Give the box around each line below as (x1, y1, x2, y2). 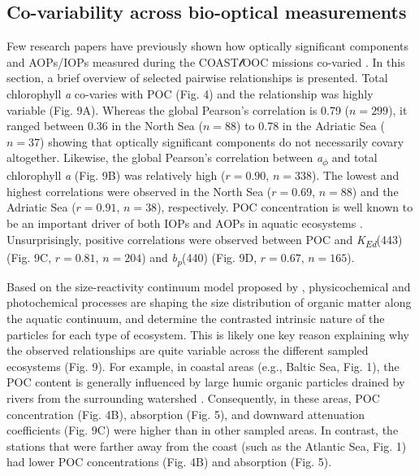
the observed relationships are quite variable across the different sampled (6, 342, 369, 359)
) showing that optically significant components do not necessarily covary (40, 133, 404, 150)
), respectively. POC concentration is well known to (157, 199, 413, 216)
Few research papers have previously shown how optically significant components (6, 37, 409, 55)
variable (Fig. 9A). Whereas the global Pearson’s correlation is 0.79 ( (6, 101, 350, 118)
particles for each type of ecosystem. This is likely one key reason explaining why (6, 325, 409, 343)
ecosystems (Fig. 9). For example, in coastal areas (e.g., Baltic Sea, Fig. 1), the (6, 357, 400, 374)
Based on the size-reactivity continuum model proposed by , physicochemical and (6, 277, 411, 295)
